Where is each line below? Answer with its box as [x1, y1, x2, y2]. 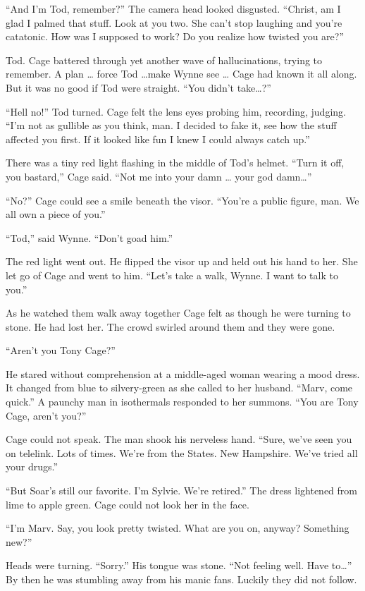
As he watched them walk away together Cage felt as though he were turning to [6, 305, 351, 320]
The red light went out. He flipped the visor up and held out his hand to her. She [6, 254, 358, 269]
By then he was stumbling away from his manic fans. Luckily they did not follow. [6, 572, 357, 586]
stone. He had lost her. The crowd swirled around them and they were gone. [6, 319, 335, 334]
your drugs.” [6, 459, 58, 474]
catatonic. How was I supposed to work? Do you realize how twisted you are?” [6, 29, 345, 44]
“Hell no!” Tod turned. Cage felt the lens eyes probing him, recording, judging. [6, 104, 346, 118]
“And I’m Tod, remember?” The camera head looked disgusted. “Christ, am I [6, 1, 341, 16]
